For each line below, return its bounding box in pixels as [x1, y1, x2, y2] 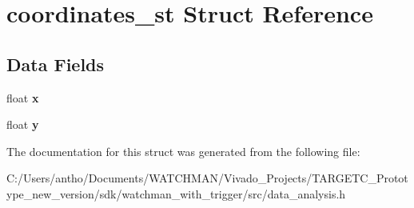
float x [6, 89, 39, 106]
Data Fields [6, 51, 105, 76]
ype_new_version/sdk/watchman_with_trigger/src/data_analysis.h [6, 185, 346, 202]
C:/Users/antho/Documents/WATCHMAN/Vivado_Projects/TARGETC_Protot [6, 170, 408, 186]
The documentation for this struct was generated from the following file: [6, 142, 360, 159]
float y [6, 116, 39, 133]
